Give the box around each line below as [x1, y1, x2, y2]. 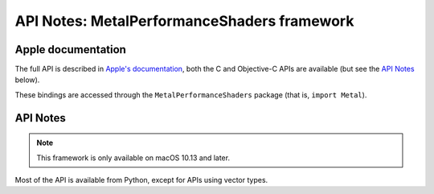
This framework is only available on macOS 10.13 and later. [36, 153, 231, 163]
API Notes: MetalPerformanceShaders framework [14, 12, 354, 30]
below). [14, 75, 40, 85]
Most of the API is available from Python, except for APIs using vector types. [14, 175, 268, 185]
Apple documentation [14, 43, 126, 56]
